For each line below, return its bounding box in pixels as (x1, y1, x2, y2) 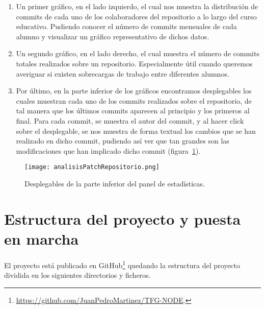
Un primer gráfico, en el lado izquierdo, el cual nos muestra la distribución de (16, 1, 258, 11)
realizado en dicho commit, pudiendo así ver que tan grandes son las (16, 135, 229, 146)
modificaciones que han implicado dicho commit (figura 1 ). (16, 145, 201, 156)
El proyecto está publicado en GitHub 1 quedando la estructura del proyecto (4, 258, 241, 270)
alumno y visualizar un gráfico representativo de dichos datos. (16, 31, 209, 41)
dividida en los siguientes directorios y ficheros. (4, 270, 151, 280)
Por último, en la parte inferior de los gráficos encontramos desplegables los (16, 85, 252, 96)
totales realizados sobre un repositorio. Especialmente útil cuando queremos (16, 58, 253, 68)
